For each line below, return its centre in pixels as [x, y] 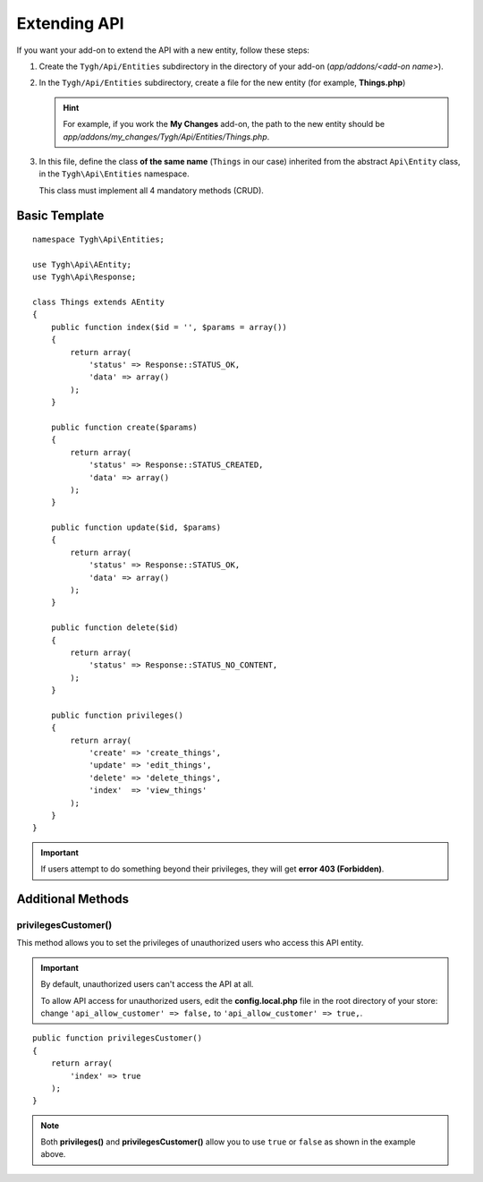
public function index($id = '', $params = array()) [169, 327]
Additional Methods [73, 899]
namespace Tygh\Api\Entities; [99, 240]
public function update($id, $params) [136, 527]
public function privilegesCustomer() [118, 1038]
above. [53, 1154]
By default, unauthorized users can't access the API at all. [147, 984]
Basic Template [60, 216]
